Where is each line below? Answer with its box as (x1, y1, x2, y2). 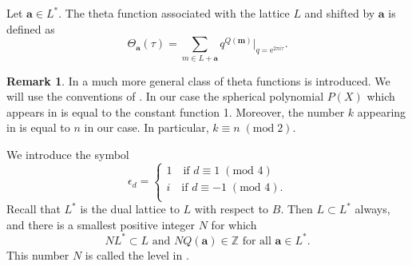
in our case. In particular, (84, 119, 209, 136)
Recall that (6, 200, 61, 217)
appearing (357, 103, 406, 120)
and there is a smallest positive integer (6, 216, 196, 232)
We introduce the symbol (6, 145, 129, 162)
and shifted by (304, 5, 375, 21)
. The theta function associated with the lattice (58, 5, 290, 21)
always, (355, 200, 390, 217)
